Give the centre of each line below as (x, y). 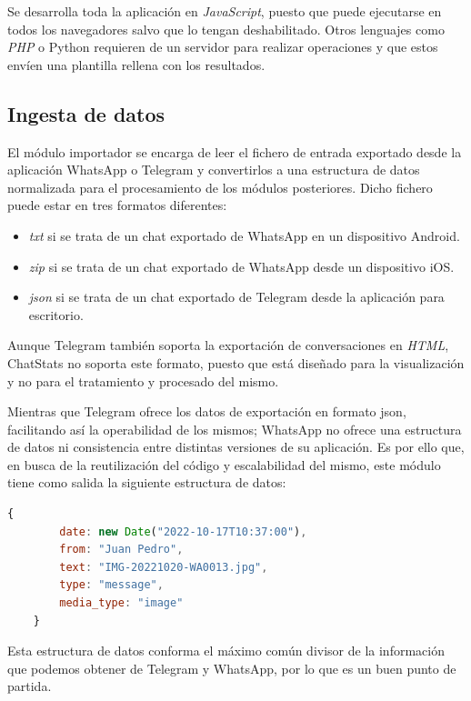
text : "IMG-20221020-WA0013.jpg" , (164, 567)
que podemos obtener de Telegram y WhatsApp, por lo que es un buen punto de (232, 668)
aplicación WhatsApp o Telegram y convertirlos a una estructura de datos (214, 170)
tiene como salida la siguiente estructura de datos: (147, 482)
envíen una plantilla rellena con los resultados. (136, 64)
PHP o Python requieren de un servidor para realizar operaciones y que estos (223, 47)
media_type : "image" (121, 603)
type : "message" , (111, 585)
